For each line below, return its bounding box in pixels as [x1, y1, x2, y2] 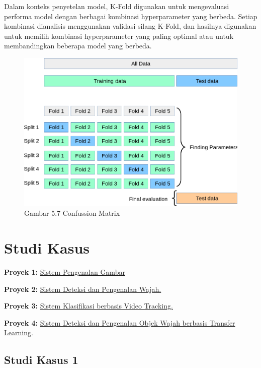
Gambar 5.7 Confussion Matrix [24, 208, 120, 218]
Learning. [4, 327, 33, 338]
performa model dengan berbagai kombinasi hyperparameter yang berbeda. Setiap [4, 11, 257, 21]
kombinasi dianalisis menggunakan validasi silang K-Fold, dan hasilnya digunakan [4, 21, 256, 31]
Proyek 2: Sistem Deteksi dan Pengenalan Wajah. [4, 283, 161, 294]
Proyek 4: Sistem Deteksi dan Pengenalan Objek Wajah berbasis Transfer [4, 317, 235, 328]
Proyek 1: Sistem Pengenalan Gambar [4, 266, 125, 277]
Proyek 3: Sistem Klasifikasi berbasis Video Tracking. [4, 300, 173, 311]
